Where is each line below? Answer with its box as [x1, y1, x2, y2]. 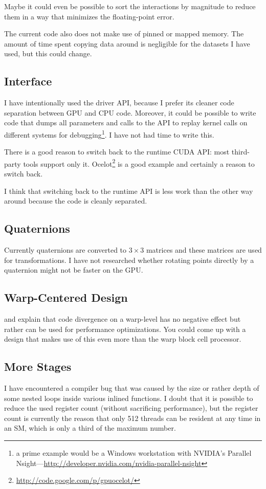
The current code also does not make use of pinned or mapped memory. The [4, 28, 244, 39]
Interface [4, 73, 52, 89]
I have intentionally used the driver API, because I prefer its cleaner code [4, 97, 234, 108]
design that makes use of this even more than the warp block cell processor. [4, 334, 241, 344]
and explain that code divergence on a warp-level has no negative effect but [4, 314, 241, 324]
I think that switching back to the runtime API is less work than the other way [4, 185, 253, 196]
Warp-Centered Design [4, 290, 128, 305]
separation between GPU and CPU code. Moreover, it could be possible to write [4, 107, 256, 118]
